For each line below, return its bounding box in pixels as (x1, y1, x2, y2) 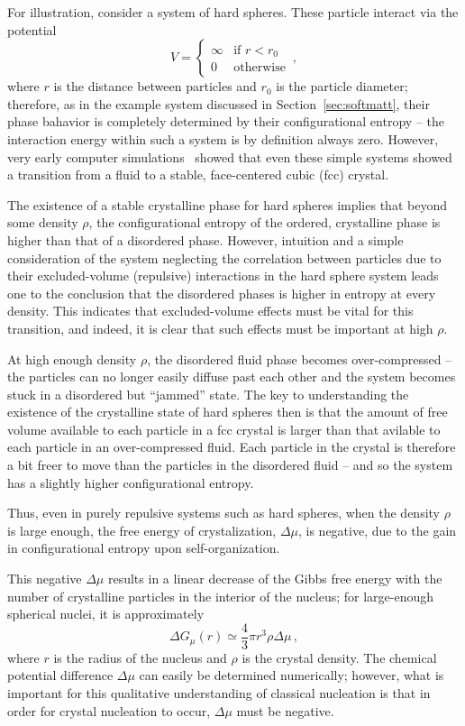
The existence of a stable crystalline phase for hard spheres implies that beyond (7, 195, 447, 214)
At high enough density (7, 349, 137, 368)
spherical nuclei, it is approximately (7, 604, 205, 623)
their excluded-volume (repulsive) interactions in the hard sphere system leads (7, 266, 439, 285)
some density (7, 213, 78, 232)
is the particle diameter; (276, 77, 408, 96)
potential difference (7, 666, 114, 685)
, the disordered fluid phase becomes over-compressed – (147, 349, 452, 368)
